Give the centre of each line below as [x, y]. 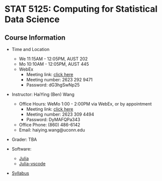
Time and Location [31, 49]
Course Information [35, 38]
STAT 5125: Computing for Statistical [81, 9]
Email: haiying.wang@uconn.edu [52, 130]
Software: [22, 149]
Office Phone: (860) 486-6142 [49, 125]
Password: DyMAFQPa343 [53, 119]
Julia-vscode [32, 164]
